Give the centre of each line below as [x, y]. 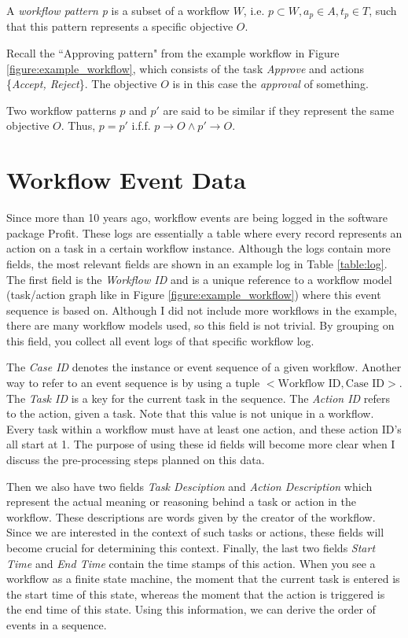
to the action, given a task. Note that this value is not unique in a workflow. [190, 413]
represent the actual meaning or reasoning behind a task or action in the [181, 502]
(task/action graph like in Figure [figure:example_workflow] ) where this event [194, 295]
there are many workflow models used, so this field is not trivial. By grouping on [200, 325]
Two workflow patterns [61, 110]
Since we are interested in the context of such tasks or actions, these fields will [195, 532]
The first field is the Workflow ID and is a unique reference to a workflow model [199, 279]
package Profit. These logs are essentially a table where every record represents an [204, 232]
